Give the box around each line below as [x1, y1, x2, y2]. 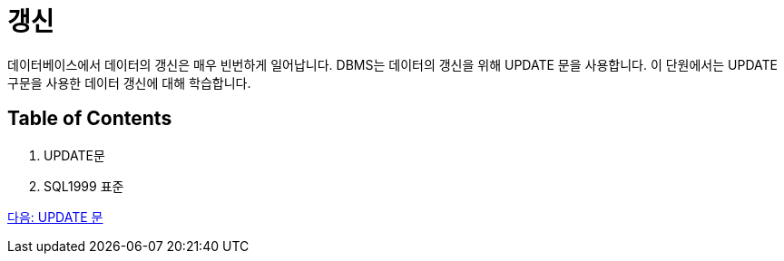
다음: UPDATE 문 [7, 208, 103, 225]
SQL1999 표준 [44, 178, 124, 194]
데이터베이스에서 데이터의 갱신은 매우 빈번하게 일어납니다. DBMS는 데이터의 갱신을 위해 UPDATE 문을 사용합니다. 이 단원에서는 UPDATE [7, 56, 778, 72]
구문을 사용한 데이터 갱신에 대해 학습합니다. [7, 74, 251, 91]
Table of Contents [7, 107, 172, 130]
